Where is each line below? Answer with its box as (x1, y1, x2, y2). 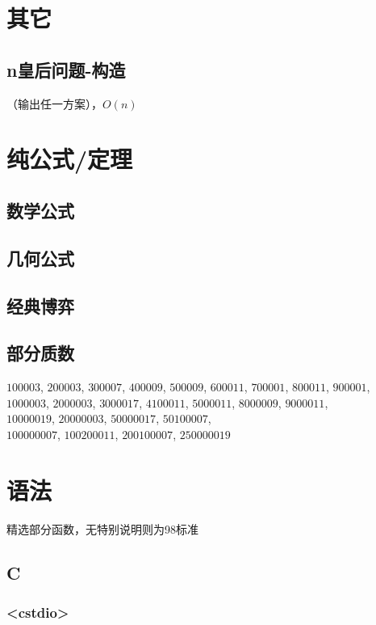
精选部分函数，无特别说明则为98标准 (6, 520, 198, 537)
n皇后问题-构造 (6, 57, 126, 82)
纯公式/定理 (6, 142, 133, 175)
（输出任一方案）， (6, 95, 102, 112)
